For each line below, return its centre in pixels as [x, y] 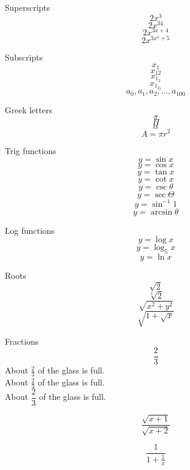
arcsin [162, 212]
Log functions [30, 230]
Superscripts [28, 7]
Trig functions [31, 150]
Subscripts [24, 57]
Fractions [22, 341]
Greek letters [29, 109]
